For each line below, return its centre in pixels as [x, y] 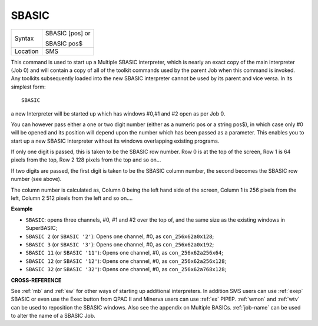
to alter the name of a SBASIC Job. [53, 316]
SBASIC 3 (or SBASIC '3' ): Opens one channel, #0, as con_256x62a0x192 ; [120, 244]
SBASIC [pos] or [68, 33]
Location [26, 51]
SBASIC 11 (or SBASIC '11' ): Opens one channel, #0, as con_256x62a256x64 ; [125, 253]
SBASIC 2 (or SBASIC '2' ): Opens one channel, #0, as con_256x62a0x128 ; [120, 236]
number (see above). [36, 179]
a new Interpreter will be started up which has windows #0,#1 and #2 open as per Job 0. [118, 113]
